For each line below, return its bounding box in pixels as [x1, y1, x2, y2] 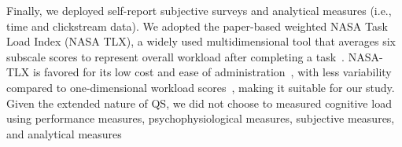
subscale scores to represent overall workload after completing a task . [6, 48, 345, 64]
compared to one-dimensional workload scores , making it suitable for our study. [6, 79, 395, 95]
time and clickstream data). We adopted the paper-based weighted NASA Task [6, 17, 388, 34]
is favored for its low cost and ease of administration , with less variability [33, 64, 392, 80]
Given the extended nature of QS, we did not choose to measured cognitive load [6, 94, 392, 111]
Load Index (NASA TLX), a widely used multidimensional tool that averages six [6, 33, 396, 50]
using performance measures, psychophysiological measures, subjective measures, [6, 110, 395, 127]
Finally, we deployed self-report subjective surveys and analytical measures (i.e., [6, 2, 392, 18]
